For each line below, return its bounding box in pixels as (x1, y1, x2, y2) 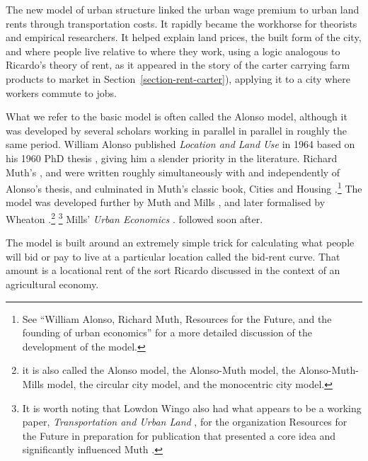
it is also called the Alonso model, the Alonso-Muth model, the (22, 363, 296, 377)
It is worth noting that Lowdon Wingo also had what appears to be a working (22, 400, 362, 415)
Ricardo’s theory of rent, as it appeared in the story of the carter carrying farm (6, 57, 350, 72)
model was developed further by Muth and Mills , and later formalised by (6, 195, 326, 210)
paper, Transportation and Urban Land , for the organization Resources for (22, 414, 347, 429)
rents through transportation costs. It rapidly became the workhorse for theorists (6, 16, 357, 30)
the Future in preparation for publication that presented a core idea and (22, 428, 336, 443)
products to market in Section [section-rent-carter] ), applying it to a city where (6, 71, 350, 86)
